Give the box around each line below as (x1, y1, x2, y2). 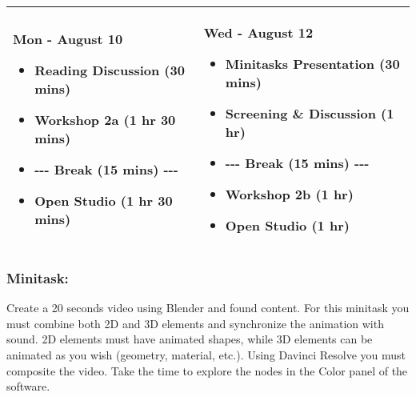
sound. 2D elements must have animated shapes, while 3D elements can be (6, 331, 373, 347)
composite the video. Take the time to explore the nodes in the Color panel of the (6, 362, 408, 379)
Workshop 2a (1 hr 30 (34, 110, 176, 129)
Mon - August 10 (13, 30, 123, 48)
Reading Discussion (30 (34, 61, 185, 79)
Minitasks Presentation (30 (225, 54, 400, 73)
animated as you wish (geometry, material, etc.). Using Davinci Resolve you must (6, 347, 406, 363)
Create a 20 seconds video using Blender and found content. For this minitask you (6, 299, 410, 316)
